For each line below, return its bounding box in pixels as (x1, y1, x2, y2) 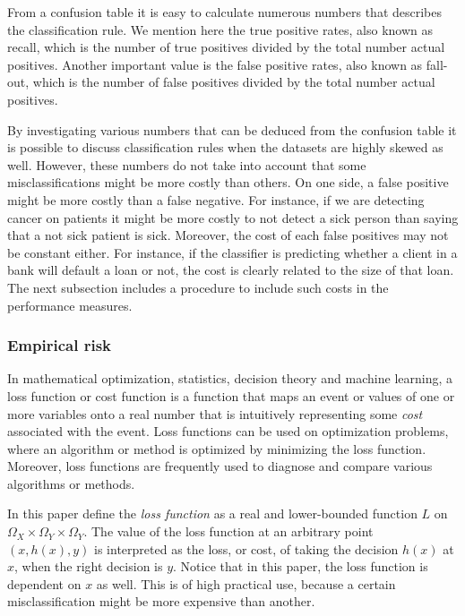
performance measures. (7, 295, 133, 314)
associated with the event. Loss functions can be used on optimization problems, (7, 422, 449, 441)
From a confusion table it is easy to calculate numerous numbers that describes (7, 3, 443, 21)
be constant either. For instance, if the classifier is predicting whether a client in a (7, 243, 458, 261)
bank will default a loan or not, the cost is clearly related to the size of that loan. (7, 261, 454, 279)
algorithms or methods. (7, 474, 135, 492)
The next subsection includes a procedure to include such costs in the (7, 278, 389, 296)
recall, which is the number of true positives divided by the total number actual (7, 38, 445, 56)
